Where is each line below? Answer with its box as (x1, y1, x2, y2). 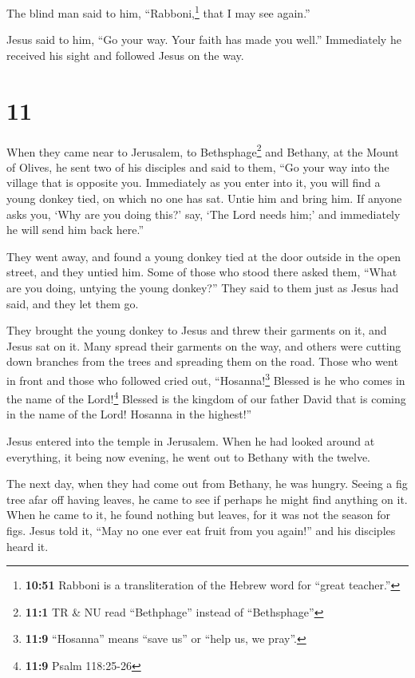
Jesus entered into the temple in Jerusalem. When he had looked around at (6, 433, 375, 450)
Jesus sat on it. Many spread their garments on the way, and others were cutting (6, 337, 401, 354)
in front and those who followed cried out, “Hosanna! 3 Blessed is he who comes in (6, 369, 405, 388)
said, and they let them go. (6, 295, 139, 311)
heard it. (6, 537, 49, 554)
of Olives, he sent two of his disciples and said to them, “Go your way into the (6, 158, 389, 175)
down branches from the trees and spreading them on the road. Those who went (6, 353, 398, 370)
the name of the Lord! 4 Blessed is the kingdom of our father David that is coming (6, 388, 406, 406)
